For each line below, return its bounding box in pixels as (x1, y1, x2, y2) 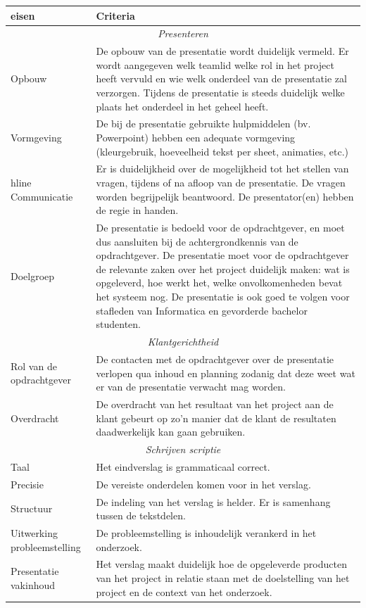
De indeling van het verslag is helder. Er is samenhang (96, 494, 331, 509)
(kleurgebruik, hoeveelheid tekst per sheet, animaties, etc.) (96, 144, 349, 158)
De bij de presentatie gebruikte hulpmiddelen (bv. (96, 116, 311, 131)
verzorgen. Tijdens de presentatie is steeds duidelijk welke (96, 84, 345, 99)
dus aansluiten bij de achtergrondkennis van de (96, 234, 298, 248)
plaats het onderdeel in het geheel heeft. (96, 99, 269, 113)
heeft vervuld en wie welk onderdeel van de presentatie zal (96, 71, 347, 86)
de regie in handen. (96, 203, 179, 217)
